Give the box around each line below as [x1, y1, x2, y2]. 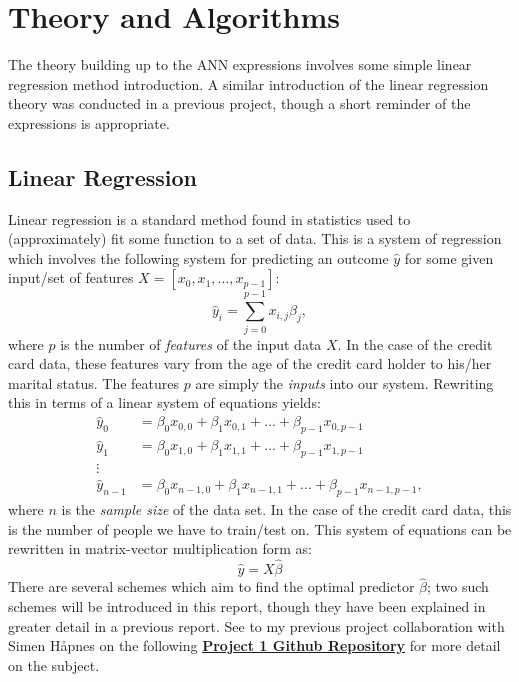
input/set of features [8, 267, 134, 288]
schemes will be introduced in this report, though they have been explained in [8, 595, 486, 616]
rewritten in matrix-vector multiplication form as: [8, 538, 313, 559]
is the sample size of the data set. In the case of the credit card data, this [61, 499, 512, 520]
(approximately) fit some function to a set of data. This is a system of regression [8, 228, 502, 249]
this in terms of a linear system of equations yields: [8, 392, 321, 413]
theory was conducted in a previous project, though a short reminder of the [8, 93, 471, 114]
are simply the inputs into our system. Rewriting [195, 372, 494, 393]
